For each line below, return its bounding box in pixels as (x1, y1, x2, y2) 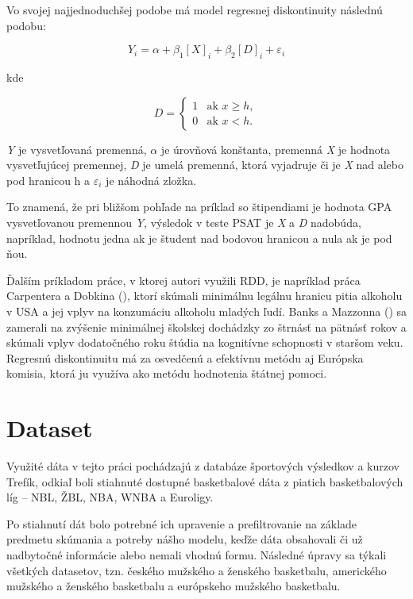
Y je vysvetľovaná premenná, (6, 140, 147, 157)
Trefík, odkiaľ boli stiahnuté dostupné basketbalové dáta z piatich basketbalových (6, 473, 403, 490)
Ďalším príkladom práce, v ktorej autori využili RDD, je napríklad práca (6, 271, 361, 288)
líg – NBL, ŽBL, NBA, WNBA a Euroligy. (6, 489, 214, 505)
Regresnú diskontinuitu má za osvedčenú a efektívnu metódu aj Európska (6, 349, 364, 366)
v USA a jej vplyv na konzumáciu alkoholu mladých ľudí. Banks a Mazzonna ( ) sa (6, 302, 407, 319)
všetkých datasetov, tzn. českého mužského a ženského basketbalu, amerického (6, 562, 387, 578)
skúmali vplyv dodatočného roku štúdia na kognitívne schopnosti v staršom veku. (6, 334, 403, 351)
